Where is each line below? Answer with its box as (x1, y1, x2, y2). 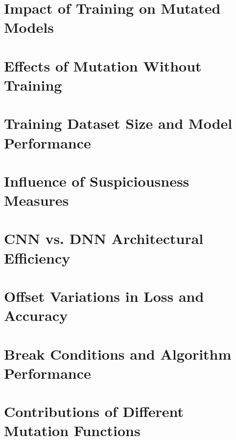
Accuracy (4, 305, 68, 325)
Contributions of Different (4, 401, 184, 421)
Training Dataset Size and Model (4, 113, 233, 133)
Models (4, 17, 54, 37)
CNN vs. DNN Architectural (4, 228, 204, 248)
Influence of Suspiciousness (4, 171, 189, 191)
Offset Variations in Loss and (4, 286, 204, 306)
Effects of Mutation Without (4, 55, 202, 75)
